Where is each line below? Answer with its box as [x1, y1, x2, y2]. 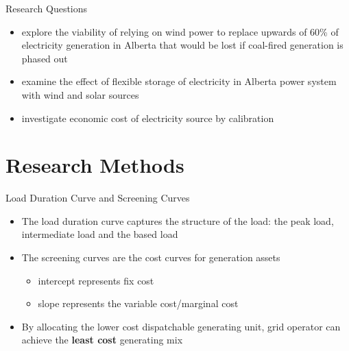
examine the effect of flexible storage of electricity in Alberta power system [21, 74, 337, 88]
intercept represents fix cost [38, 273, 154, 287]
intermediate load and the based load [21, 227, 178, 241]
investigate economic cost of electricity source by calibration [21, 110, 274, 125]
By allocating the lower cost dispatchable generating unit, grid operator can [21, 319, 341, 333]
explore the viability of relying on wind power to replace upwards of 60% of [21, 24, 339, 38]
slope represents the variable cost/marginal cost [38, 296, 239, 311]
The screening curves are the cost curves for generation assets [21, 250, 280, 265]
